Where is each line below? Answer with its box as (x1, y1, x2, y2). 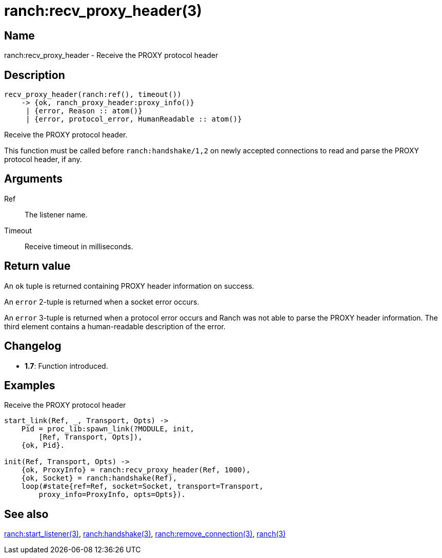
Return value (4, 260, 71, 273)
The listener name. (25, 210, 88, 219)
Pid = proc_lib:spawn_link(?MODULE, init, (21, 425, 194, 433)
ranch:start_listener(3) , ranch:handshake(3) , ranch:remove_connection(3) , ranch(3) (4, 529, 286, 539)
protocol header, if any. (4, 155, 82, 164)
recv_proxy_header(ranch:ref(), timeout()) (4, 90, 182, 99)
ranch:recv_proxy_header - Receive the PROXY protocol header (4, 51, 218, 60)
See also (4, 507, 49, 521)
